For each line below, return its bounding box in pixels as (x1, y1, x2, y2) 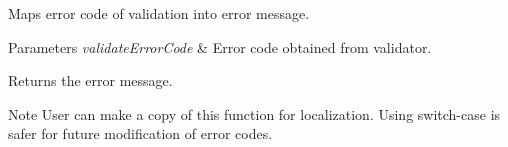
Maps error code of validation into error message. (8, 3, 310, 23)
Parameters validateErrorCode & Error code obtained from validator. (8, 36, 432, 57)
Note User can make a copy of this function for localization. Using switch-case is (8, 103, 501, 124)
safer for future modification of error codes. (8, 123, 273, 144)
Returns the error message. (8, 70, 173, 91)
